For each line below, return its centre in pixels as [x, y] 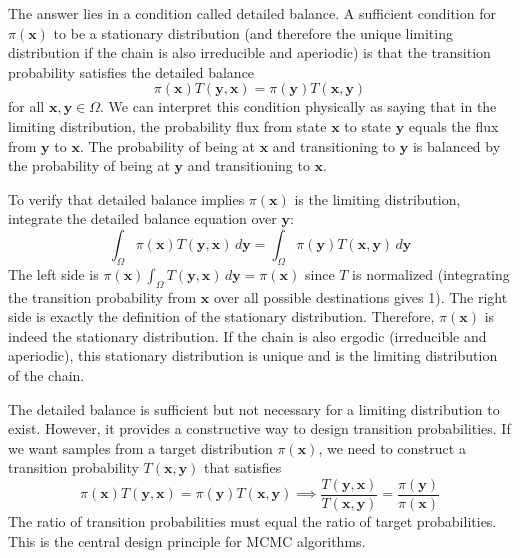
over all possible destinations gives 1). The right [360, 296]
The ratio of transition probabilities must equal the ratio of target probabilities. [252, 520]
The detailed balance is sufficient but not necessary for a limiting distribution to [254, 408]
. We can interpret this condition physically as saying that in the [298, 106]
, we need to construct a [392, 447]
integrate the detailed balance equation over [142, 218]
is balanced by [456, 145]
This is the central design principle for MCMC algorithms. [187, 540]
